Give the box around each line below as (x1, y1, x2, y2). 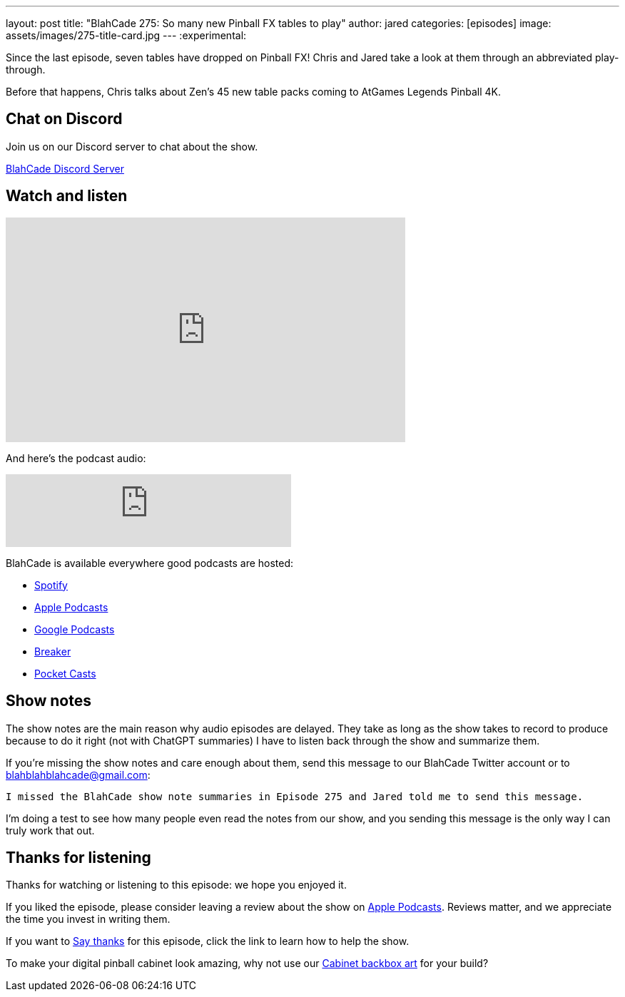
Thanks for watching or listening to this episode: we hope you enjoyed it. (6, 879, 347, 891)
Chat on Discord (6, 110, 123, 128)
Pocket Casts (34, 667, 96, 680)
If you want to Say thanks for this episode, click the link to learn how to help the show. (6, 935, 410, 948)
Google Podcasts (34, 623, 115, 635)
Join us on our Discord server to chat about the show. (6, 140, 258, 153)
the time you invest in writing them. (6, 913, 171, 926)
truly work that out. (6, 824, 95, 837)
